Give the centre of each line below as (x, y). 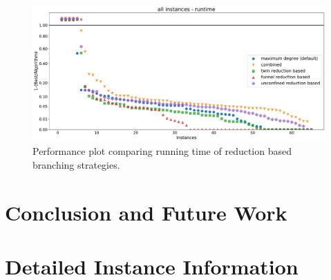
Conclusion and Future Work (146, 212)
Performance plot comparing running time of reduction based (162, 151)
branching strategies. (76, 164)
